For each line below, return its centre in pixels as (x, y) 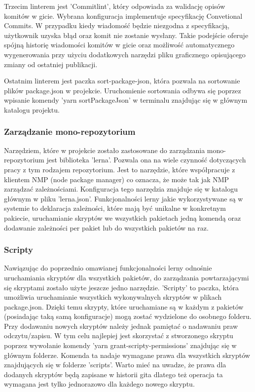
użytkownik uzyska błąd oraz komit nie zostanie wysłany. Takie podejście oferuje (126, 35)
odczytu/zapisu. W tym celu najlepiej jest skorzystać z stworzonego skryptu (119, 335)
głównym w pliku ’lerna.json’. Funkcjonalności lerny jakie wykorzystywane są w (124, 198)
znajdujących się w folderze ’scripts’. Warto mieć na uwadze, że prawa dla (115, 365)
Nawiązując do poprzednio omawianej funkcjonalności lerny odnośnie (108, 268)
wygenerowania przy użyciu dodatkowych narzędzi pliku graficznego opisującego (125, 54)
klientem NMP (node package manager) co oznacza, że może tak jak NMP (117, 179)
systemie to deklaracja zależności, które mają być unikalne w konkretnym (115, 208)
